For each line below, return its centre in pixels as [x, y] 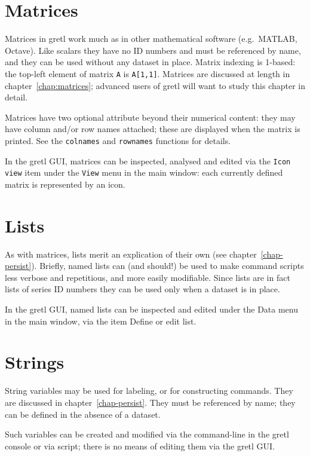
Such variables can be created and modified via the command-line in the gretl [147, 434]
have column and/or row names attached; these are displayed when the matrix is [153, 129]
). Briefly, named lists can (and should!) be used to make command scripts [168, 266]
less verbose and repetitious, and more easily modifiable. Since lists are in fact [148, 277]
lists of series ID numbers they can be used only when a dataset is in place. [142, 289]
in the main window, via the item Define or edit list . [101, 321]
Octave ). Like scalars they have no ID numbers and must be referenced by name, [153, 50]
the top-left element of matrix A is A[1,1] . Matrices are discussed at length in [148, 73]
